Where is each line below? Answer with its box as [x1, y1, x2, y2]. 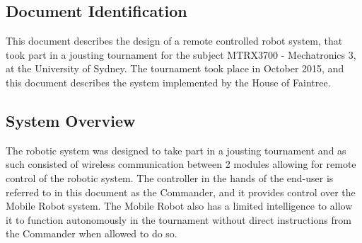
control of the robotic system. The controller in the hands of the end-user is [6, 170, 334, 185]
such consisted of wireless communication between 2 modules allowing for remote [6, 157, 356, 171]
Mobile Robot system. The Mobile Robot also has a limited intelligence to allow [6, 198, 353, 213]
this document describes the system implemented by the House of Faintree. [6, 74, 331, 89]
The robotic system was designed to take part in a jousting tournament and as [6, 142, 346, 157]
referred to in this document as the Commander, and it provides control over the [6, 184, 356, 199]
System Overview [6, 109, 136, 131]
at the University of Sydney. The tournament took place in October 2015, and [6, 61, 344, 76]
